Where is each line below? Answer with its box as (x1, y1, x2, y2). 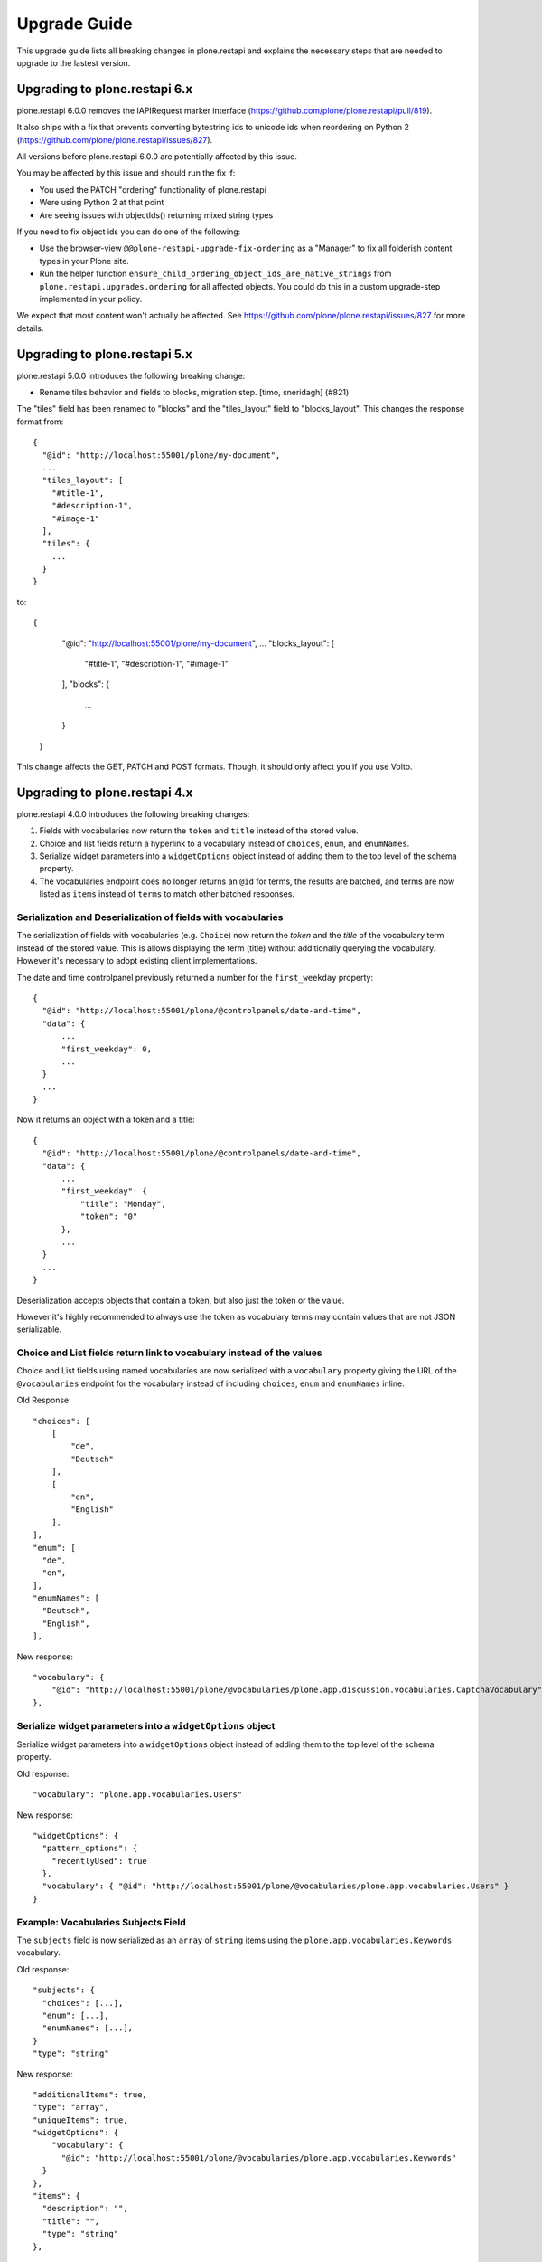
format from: (16, 416, 64, 427)
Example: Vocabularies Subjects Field (16, 1915, 187, 1928)
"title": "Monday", (79, 1199, 167, 1209)
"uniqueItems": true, (33, 2115, 128, 2125)
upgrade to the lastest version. (16, 57, 131, 68)
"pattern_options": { (42, 1843, 138, 1854)
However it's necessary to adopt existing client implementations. (16, 955, 257, 966)
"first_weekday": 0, (61, 1043, 153, 1054)
